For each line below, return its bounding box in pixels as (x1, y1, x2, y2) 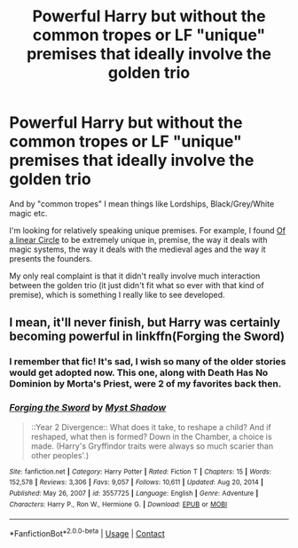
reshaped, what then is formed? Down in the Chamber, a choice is (30, 431, 272, 442)
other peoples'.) (30, 450, 90, 460)
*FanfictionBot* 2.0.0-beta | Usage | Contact (9, 527, 166, 538)
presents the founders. (9, 253, 93, 263)
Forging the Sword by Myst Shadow (9, 402, 167, 414)
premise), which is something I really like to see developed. (9, 289, 225, 300)
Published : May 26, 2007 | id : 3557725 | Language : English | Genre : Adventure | (9, 489, 259, 497)
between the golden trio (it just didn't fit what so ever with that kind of (9, 279, 264, 290)
